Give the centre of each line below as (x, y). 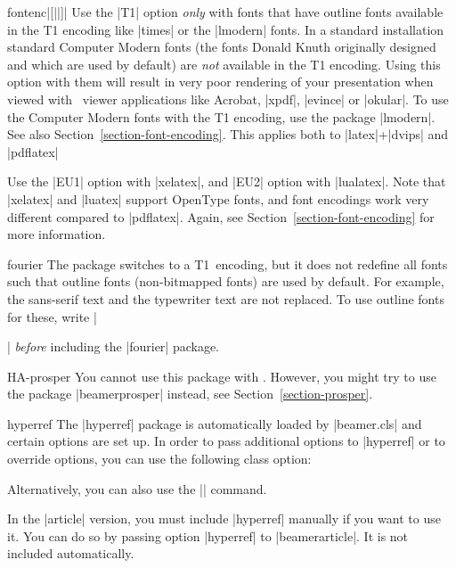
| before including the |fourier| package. (113, 346)
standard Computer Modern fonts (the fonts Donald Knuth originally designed (222, 47)
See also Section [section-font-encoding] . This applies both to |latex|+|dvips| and (228, 134)
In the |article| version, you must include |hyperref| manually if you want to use (224, 519)
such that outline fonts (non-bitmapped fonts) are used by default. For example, (226, 281)
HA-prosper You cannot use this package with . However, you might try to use (222, 376)
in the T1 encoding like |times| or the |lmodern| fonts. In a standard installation (226, 29)
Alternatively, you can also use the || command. (137, 488)
